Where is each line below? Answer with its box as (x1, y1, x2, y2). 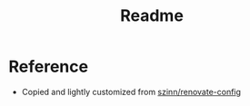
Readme (120, 5, 184, 26)
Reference (8, 56, 88, 77)
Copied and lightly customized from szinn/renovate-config (21, 86, 242, 97)
